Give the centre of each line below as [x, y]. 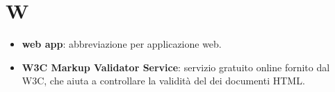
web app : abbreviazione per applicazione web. [122, 44]
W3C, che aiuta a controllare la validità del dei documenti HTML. [163, 81]
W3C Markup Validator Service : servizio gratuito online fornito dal [176, 67]
